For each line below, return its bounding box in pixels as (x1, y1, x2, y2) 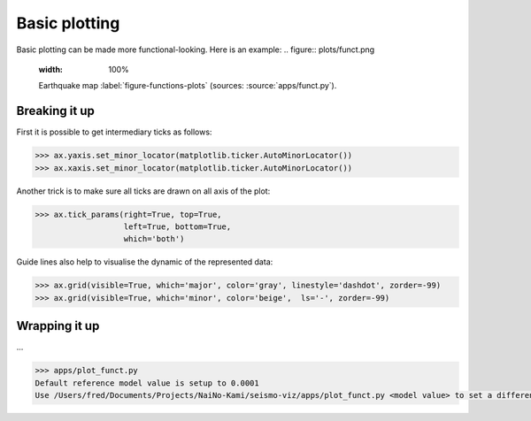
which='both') (123, 234, 185, 244)
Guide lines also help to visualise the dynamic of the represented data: (16, 256, 273, 267)
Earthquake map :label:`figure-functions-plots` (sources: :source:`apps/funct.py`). (38, 80, 337, 91)
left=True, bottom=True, (123, 221, 232, 232)
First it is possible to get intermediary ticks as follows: (16, 126, 212, 137)
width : (38, 64, 64, 74)
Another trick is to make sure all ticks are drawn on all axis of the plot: (16, 186, 271, 196)
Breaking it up (16, 103, 95, 119)
